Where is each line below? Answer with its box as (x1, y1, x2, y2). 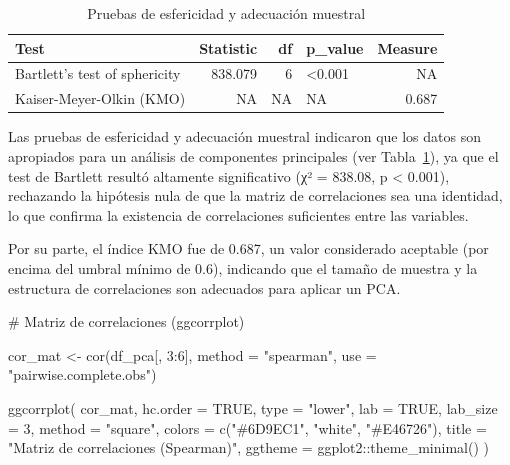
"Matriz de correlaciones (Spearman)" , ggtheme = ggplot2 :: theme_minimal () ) (8, 437, 489, 458)
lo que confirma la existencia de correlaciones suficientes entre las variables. (8, 204, 469, 225)
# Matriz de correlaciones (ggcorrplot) (8, 311, 245, 332)
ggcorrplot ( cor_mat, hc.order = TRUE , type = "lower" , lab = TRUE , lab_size (8, 397, 498, 418)
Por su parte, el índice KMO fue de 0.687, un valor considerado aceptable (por (8, 238, 489, 259)
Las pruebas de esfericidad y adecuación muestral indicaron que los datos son (8, 126, 481, 147)
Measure (377, 37, 438, 58)
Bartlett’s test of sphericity (15, 63, 181, 84)
